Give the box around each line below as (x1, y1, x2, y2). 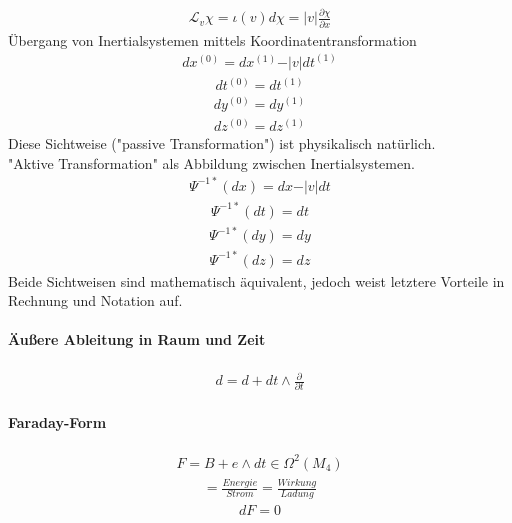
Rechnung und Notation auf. (8, 290, 183, 311)
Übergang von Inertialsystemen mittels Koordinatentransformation (8, 29, 417, 50)
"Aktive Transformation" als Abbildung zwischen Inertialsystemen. (8, 152, 415, 173)
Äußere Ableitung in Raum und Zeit (8, 329, 266, 350)
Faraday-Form (8, 412, 107, 433)
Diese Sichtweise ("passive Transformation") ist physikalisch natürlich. (8, 133, 436, 154)
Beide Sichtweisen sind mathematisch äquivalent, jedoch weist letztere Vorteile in (8, 270, 505, 291)
